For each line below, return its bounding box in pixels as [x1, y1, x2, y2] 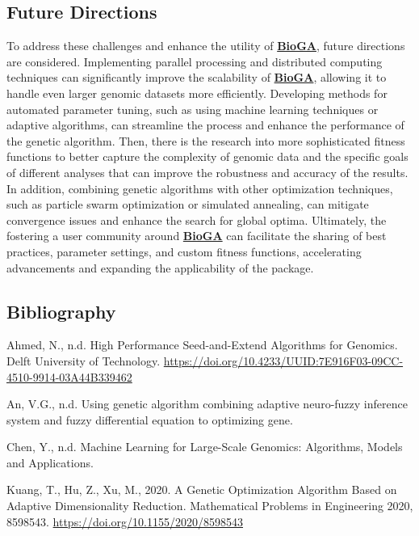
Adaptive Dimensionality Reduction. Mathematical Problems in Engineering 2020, [6, 497, 413, 514]
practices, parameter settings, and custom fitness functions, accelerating [6, 243, 362, 260]
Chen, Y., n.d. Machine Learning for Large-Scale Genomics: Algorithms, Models [6, 438, 403, 455]
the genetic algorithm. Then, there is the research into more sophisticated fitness [6, 132, 405, 149]
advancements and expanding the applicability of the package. [6, 259, 314, 276]
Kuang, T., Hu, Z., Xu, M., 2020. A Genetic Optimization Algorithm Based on [6, 481, 397, 498]
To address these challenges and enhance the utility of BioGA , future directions [6, 37, 405, 54]
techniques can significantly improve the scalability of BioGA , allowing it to [6, 69, 387, 86]
